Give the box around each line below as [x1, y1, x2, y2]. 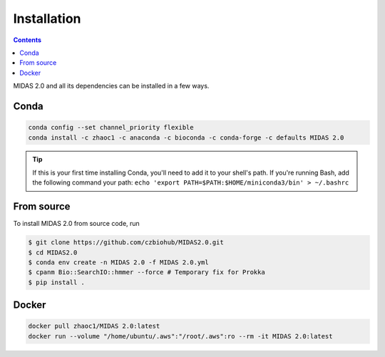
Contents [13, 36, 42, 44]
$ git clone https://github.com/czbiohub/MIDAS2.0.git [28, 239, 224, 247]
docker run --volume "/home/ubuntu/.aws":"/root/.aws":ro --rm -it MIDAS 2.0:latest [28, 332, 333, 340]
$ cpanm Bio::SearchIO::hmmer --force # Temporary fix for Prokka [28, 268, 265, 276]
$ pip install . [28, 278, 86, 286]
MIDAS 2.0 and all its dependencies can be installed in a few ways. [13, 82, 210, 90]
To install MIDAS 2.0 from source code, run [13, 219, 140, 228]
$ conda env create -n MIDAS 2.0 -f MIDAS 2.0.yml [28, 258, 210, 267]
